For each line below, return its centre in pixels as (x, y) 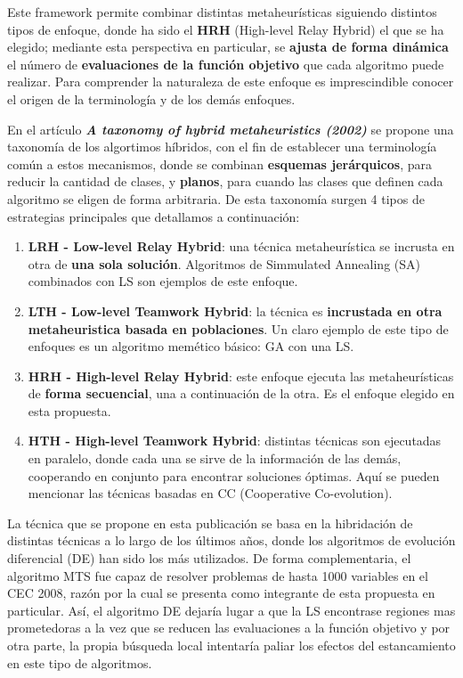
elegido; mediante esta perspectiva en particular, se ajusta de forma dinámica (228, 47)
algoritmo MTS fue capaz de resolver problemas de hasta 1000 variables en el (218, 575)
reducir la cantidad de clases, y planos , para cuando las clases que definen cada (225, 181)
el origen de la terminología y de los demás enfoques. (151, 98)
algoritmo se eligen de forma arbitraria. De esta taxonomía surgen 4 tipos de (216, 198)
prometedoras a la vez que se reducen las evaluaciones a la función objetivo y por (229, 628)
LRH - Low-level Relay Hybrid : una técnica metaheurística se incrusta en (241, 246)
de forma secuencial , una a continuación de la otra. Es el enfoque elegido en (241, 393)
